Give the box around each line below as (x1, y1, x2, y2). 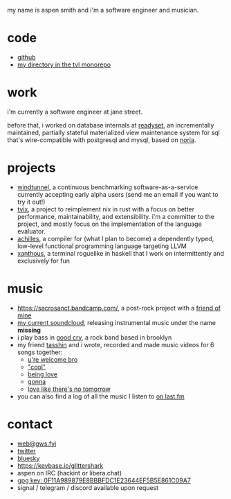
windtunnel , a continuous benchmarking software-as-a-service (17, 183, 198, 191)
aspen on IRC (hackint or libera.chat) (17, 469, 122, 477)
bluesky (17, 454, 40, 462)
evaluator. (17, 227, 46, 235)
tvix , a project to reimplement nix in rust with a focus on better (17, 204, 195, 213)
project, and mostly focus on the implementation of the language (17, 220, 202, 228)
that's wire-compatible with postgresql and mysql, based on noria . (7, 135, 196, 144)
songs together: (17, 348, 63, 356)
